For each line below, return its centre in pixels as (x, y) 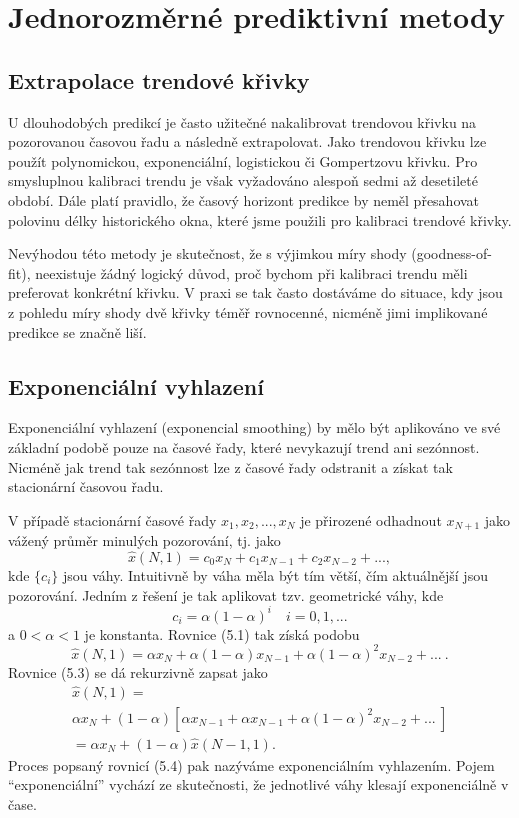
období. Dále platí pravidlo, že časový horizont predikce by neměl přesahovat (244, 199)
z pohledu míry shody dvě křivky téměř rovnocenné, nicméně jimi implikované (248, 311)
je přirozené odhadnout (371, 519)
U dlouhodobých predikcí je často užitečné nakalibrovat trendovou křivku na (242, 121)
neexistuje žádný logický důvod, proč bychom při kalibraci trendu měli (251, 272)
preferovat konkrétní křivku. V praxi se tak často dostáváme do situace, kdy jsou (255, 292)
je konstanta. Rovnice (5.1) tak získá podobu (222, 633)
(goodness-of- (451, 253)
